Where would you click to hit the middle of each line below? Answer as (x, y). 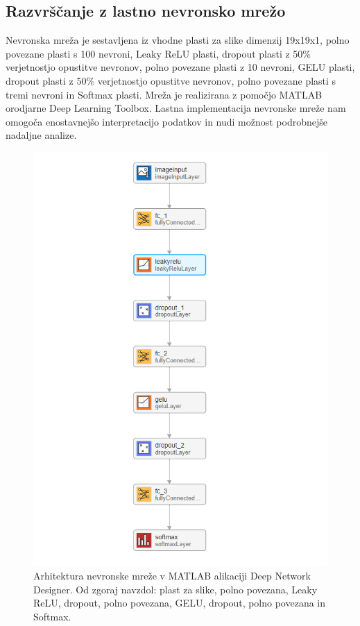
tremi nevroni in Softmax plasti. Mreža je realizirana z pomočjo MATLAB (164, 94)
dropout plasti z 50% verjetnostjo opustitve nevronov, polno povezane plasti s (171, 80)
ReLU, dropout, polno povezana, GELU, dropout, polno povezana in (180, 603)
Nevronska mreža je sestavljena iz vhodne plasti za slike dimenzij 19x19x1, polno (178, 40)
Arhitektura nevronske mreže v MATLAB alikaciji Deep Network (172, 575)
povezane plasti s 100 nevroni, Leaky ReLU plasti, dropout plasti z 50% (158, 53)
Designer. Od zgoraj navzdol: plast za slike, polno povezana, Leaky (175, 589)
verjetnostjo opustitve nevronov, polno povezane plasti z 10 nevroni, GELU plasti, (180, 67)
